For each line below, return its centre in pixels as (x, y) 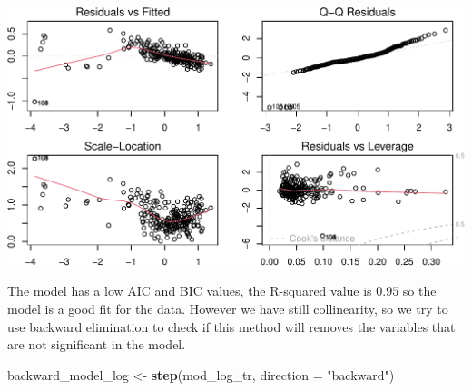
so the (419, 291)
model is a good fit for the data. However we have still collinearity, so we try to (228, 308)
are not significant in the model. (97, 344)
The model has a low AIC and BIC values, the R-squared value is (190, 291)
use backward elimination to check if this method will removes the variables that (231, 326)
